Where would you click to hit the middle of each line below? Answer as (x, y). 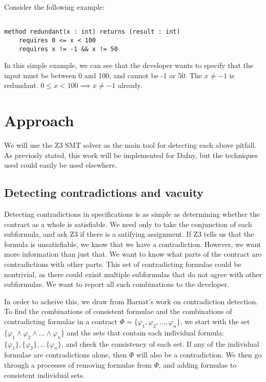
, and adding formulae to (198, 365)
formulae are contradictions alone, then (66, 355)
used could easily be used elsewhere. (61, 165)
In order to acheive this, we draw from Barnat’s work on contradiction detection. (131, 301)
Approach (39, 120)
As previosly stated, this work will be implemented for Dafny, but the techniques (131, 155)
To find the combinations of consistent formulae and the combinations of (118, 311)
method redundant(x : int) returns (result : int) (92, 32)
